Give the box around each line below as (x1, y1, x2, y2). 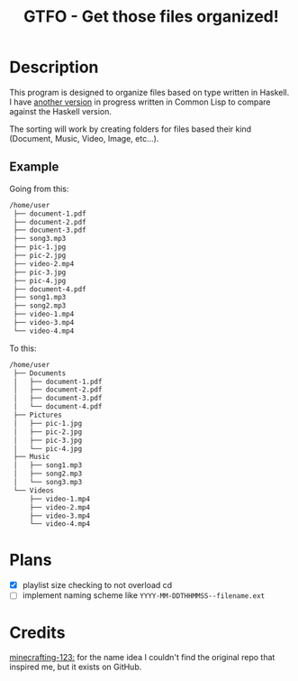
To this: (9, 343, 37, 354)
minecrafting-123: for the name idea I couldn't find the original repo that (9, 652, 275, 663)
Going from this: (9, 183, 69, 194)
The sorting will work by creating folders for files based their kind (9, 124, 252, 134)
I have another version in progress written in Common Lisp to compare (9, 97, 272, 107)
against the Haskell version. (9, 106, 113, 116)
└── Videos (13, 485, 54, 495)
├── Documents (13, 368, 67, 378)
